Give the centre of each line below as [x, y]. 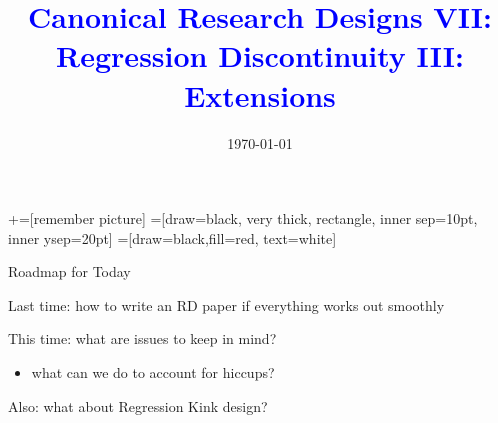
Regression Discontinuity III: [260, 55]
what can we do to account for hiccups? [153, 372]
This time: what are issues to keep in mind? [142, 338]
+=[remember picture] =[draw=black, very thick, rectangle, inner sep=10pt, [243, 218]
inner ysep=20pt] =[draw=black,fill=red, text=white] [172, 237]
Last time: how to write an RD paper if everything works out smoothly [226, 304]
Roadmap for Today [69, 271]
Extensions [260, 94]
